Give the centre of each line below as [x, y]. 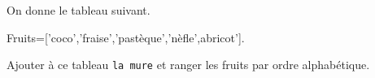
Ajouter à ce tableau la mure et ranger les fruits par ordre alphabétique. [188, 65]
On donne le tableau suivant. [78, 10]
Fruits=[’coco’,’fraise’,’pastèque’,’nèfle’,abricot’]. [126, 37]
